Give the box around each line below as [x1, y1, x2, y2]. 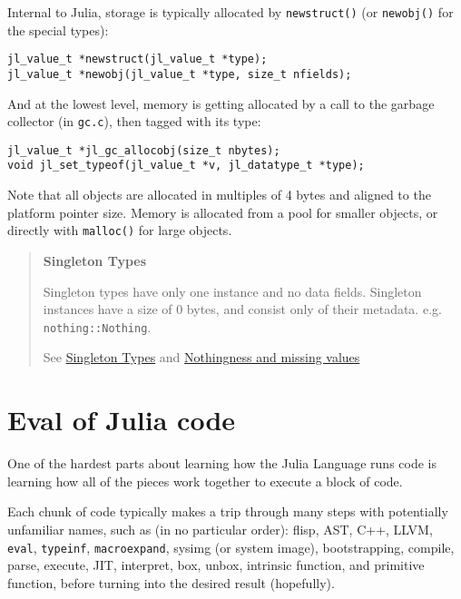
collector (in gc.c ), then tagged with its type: [7, 112, 261, 131]
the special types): [7, 20, 109, 39]
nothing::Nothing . [43, 317, 152, 336]
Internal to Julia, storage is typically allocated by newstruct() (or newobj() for [7, 3, 454, 21]
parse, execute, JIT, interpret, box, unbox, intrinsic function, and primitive [7, 555, 425, 574]
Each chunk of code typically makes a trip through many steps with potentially [7, 502, 448, 521]
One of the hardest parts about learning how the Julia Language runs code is [7, 454, 436, 473]
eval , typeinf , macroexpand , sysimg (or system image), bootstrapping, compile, [7, 537, 455, 556]
